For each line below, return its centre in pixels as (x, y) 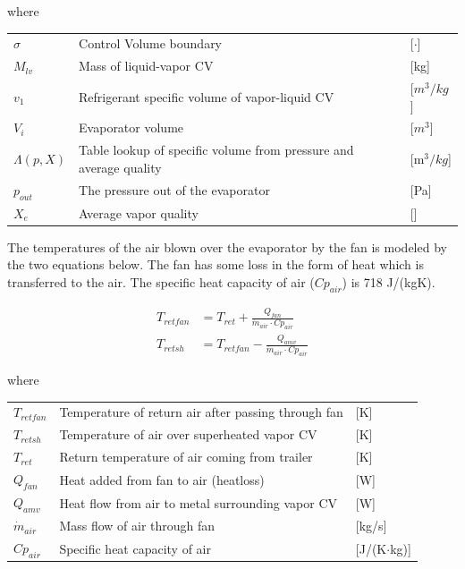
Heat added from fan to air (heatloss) (162, 479)
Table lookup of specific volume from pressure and (216, 150)
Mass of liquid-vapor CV (146, 66)
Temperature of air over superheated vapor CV (188, 434)
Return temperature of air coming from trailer (186, 457)
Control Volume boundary (151, 43)
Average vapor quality (139, 212)
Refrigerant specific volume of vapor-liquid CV (207, 96)
